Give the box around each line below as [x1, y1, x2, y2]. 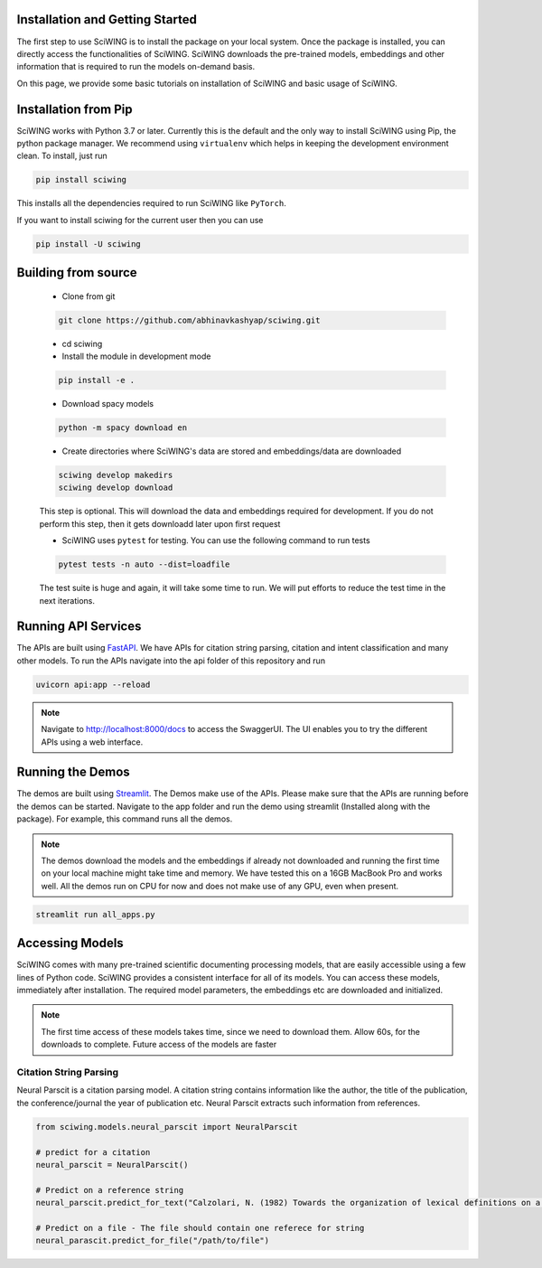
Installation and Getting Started [16, 12, 198, 27]
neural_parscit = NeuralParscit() [35, 1160, 189, 1169]
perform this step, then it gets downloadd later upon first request [39, 518, 281, 529]
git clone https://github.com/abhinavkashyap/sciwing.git [58, 315, 321, 325]
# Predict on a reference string [35, 1185, 184, 1195]
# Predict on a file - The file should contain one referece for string [35, 1223, 365, 1233]
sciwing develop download [58, 483, 173, 493]
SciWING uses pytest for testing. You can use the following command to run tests [61, 535, 370, 546]
